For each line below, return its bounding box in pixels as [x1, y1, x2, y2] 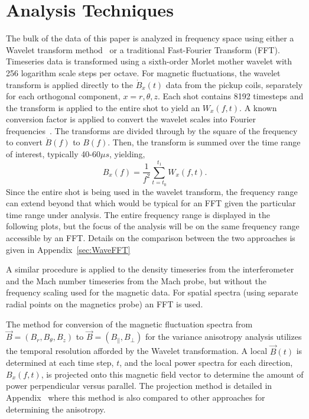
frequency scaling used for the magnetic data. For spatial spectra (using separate [6, 286, 298, 298]
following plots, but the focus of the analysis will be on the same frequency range [6, 220, 300, 232]
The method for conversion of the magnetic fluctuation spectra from [6, 317, 253, 330]
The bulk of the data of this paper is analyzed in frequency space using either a [6, 32, 294, 44]
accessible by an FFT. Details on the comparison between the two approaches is [6, 231, 295, 243]
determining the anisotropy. [6, 402, 106, 415]
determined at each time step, [6, 356, 114, 369]
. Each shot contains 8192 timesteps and [157, 90, 304, 102]
